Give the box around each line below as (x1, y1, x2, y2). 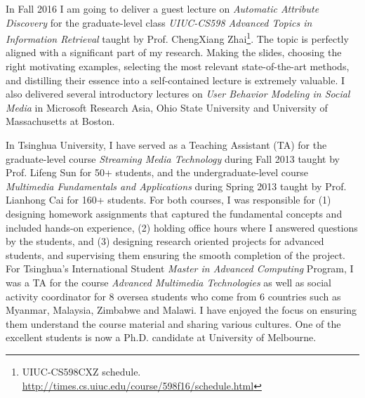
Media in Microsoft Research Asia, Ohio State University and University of (6, 100, 328, 114)
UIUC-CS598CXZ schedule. (22, 364, 141, 378)
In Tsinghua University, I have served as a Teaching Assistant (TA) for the (6, 138, 327, 152)
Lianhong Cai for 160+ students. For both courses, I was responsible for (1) (6, 192, 331, 207)
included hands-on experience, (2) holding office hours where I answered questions (6, 220, 358, 234)
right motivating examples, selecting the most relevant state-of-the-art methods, (6, 59, 350, 74)
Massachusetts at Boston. (6, 114, 115, 128)
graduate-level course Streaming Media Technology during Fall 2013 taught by (6, 151, 340, 166)
